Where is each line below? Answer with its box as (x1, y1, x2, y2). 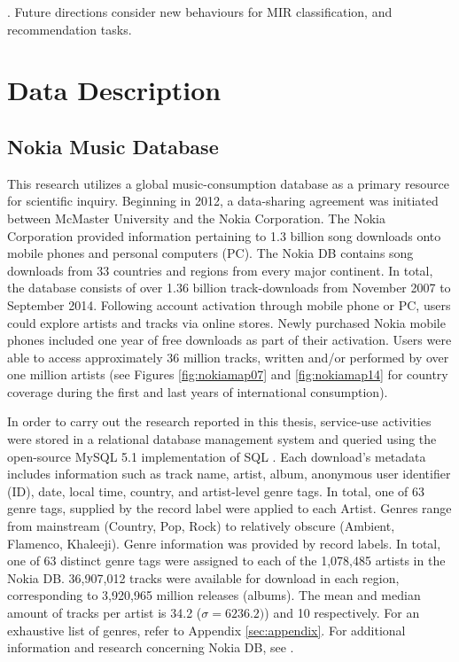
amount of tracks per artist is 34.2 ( (7, 604, 202, 622)
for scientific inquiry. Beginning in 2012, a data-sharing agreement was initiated (7, 191, 439, 210)
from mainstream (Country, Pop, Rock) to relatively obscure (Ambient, (7, 517, 395, 535)
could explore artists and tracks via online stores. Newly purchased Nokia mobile (7, 313, 446, 331)
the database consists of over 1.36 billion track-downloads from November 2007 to (7, 278, 451, 297)
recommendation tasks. (7, 19, 132, 38)
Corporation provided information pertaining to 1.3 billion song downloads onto (7, 226, 441, 245)
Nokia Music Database (7, 132, 219, 160)
